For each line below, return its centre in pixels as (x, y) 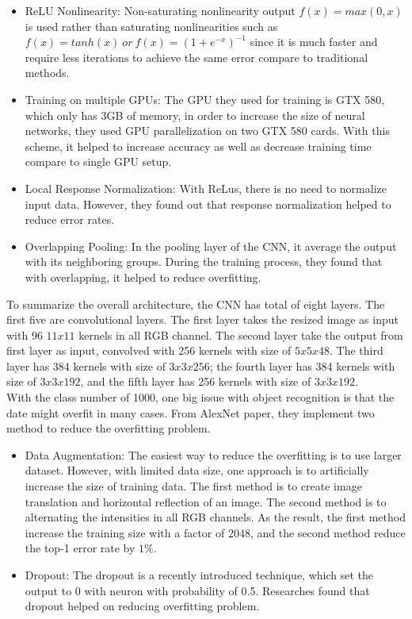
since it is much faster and (314, 42)
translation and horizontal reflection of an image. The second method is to (206, 501)
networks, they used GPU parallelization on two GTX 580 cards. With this (207, 131)
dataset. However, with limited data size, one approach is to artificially (197, 470)
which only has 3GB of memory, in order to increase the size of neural (195, 115)
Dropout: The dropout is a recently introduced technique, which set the (199, 575)
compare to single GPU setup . (98, 161)
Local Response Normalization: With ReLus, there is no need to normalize (206, 188)
